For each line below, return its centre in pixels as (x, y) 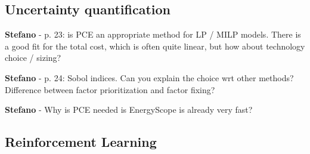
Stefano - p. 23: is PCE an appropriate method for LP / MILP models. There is (153, 34)
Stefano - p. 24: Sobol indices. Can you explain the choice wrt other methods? (149, 77)
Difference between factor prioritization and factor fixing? (110, 89)
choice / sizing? (33, 58)
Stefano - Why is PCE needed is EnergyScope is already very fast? (129, 110)
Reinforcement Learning (81, 142)
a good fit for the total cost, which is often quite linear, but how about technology (155, 46)
